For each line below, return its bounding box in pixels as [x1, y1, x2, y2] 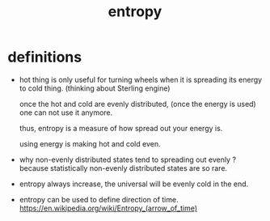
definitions [7, 48, 82, 66]
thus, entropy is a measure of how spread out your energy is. [19, 123, 223, 133]
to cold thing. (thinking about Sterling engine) [19, 83, 171, 93]
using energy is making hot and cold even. [19, 138, 161, 148]
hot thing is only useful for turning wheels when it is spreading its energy [19, 74, 263, 84]
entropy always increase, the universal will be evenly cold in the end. [19, 179, 249, 189]
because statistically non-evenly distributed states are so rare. [19, 163, 228, 172]
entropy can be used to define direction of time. [19, 194, 179, 204]
